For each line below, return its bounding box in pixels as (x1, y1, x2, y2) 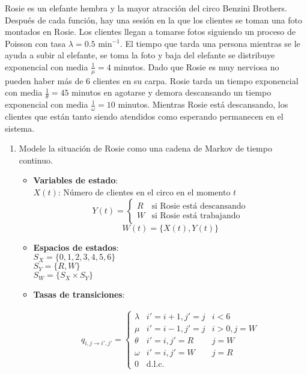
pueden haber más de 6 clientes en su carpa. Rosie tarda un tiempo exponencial (5, 74, 299, 87)
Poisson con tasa (5, 37, 66, 49)
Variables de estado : (33, 174, 118, 186)
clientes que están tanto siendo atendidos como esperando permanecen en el (5, 110, 284, 123)
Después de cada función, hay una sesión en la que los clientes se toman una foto (5, 13, 302, 26)
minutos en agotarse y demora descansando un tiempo (71, 86, 272, 99)
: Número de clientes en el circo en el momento (58, 186, 231, 198)
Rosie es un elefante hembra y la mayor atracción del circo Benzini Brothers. (5, 2, 287, 14)
